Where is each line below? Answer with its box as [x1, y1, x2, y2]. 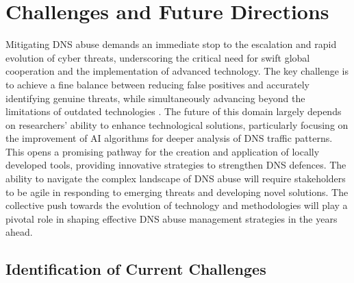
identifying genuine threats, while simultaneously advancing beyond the [5, 90, 305, 105]
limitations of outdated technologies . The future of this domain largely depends [5, 104, 342, 119]
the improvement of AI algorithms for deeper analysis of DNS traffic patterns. [5, 131, 333, 145]
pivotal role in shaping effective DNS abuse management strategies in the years [5, 211, 338, 225]
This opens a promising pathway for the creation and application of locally [5, 144, 320, 158]
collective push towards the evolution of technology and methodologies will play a [5, 198, 348, 212]
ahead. [5, 225, 33, 239]
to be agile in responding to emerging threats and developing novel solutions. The [5, 184, 349, 199]
